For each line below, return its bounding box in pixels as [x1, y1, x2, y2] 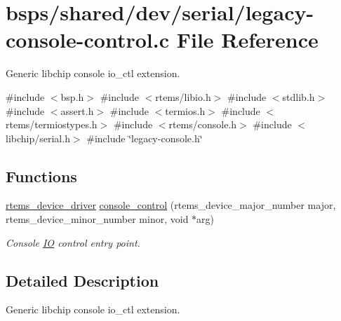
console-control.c [6, 25, 169, 54]
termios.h [165, 103, 206, 118]
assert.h [60, 103, 94, 118]
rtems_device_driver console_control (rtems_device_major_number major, [6, 198, 336, 212]
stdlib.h [282, 89, 315, 104]
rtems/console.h [168, 117, 237, 132]
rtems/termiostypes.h [6, 117, 98, 132]
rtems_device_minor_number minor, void [6, 212, 189, 226]
